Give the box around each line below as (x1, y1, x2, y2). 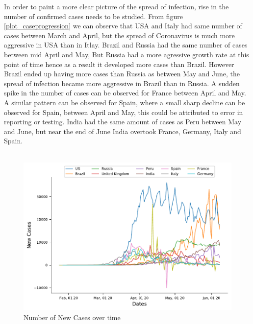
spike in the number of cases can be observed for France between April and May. (4, 88, 246, 98)
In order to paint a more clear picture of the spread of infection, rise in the (4, 1, 229, 11)
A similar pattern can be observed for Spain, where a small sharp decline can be (4, 97, 245, 107)
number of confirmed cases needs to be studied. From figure (4, 11, 183, 21)
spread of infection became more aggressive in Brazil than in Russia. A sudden (4, 78, 240, 88)
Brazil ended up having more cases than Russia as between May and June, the (4, 69, 240, 79)
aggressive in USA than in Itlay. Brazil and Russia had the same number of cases (4, 40, 248, 50)
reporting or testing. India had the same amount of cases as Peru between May (4, 116, 242, 127)
